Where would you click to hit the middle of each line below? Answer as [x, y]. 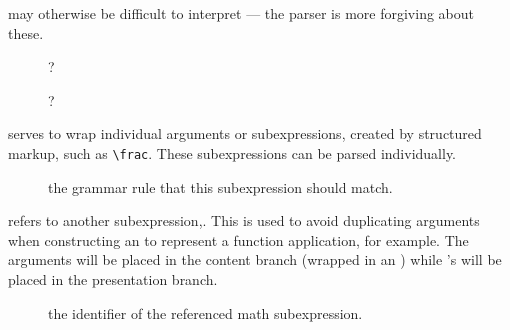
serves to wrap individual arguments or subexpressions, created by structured [245, 133]
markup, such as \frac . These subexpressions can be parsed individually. [232, 152]
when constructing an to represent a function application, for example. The [238, 239]
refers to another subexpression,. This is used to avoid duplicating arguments [244, 220]
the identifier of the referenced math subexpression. [205, 312]
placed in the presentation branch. [113, 279]
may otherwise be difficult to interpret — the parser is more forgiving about [241, 13]
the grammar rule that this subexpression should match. [220, 186]
